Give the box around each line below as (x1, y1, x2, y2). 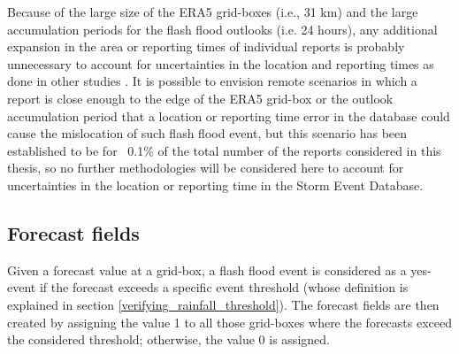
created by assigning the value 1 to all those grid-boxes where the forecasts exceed (7, 312, 452, 331)
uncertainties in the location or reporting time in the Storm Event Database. (7, 175, 424, 194)
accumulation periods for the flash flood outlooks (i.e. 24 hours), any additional (7, 19, 438, 38)
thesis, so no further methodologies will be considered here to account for (7, 158, 404, 177)
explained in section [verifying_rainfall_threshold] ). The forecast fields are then (7, 295, 440, 313)
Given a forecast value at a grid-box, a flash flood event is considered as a (7, 260, 407, 279)
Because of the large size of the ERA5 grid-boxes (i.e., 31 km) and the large (7, 3, 418, 20)
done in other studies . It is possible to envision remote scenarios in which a (7, 72, 417, 90)
